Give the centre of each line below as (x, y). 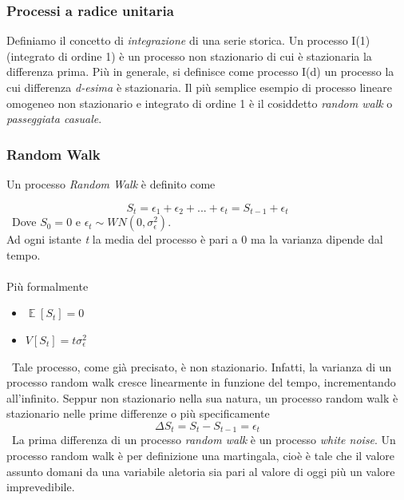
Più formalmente (48, 286)
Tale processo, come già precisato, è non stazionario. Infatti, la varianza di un (202, 366)
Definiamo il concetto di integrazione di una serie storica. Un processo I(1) (188, 40)
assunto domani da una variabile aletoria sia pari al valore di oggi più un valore (201, 471)
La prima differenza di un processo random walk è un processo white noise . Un (204, 440)
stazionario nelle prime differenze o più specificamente (138, 413)
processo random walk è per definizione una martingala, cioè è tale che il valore (201, 456)
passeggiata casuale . (54, 119)
